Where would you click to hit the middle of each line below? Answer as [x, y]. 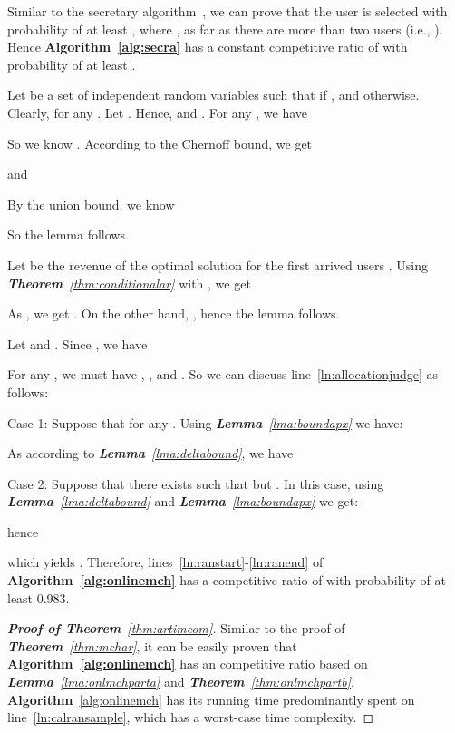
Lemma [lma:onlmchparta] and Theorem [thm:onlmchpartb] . [181, 682]
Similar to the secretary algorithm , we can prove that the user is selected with [227, 11]
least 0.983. [39, 597]
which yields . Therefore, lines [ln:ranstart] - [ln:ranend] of [165, 562]
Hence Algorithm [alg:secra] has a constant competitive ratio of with [208, 47]
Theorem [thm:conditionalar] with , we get [129, 283]
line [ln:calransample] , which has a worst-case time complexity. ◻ [191, 717]
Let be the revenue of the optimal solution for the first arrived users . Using [218, 264]
